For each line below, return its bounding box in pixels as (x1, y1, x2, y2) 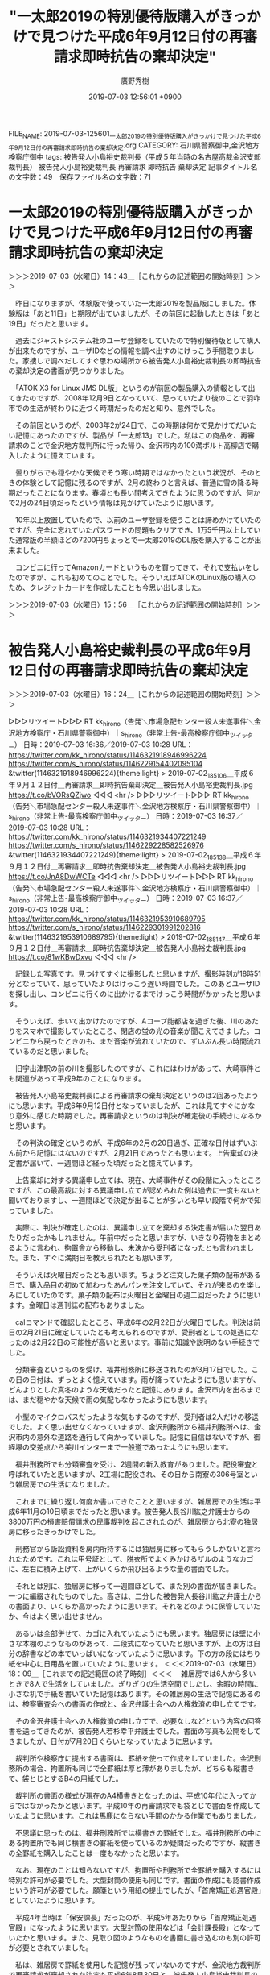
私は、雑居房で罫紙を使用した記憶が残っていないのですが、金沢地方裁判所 (14, 1960, 262, 1970)
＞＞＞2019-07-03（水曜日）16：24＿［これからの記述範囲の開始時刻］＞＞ (8, 690, 261, 699)
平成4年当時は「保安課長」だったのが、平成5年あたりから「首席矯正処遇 (14, 1913, 257, 1923)
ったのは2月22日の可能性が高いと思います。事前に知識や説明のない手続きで (8, 1338, 260, 1347)
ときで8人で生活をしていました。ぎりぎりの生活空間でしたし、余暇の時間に (8, 1679, 260, 1689)
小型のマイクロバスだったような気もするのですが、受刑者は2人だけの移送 (14, 1412, 259, 1422)
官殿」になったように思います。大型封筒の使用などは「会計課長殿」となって (8, 1923, 261, 1932)
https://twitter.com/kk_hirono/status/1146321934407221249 (8, 832, 207, 842)
